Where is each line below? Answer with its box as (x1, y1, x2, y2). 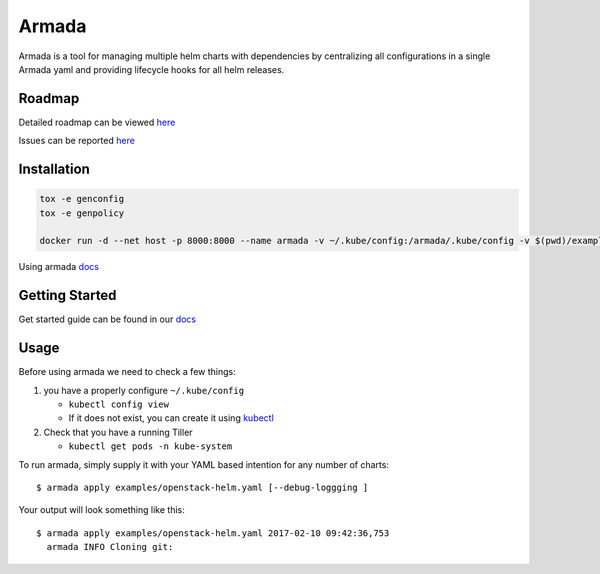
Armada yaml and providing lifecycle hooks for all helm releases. (18, 63, 285, 75)
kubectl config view (68, 398, 170, 410)
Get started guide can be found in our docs (18, 313, 197, 325)
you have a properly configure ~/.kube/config (43, 384, 245, 396)
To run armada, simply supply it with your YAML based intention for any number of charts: (18, 458, 390, 470)
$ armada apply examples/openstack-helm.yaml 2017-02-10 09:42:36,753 (36, 527, 390, 539)
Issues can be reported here (18, 135, 135, 147)
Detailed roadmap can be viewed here (18, 116, 176, 128)
